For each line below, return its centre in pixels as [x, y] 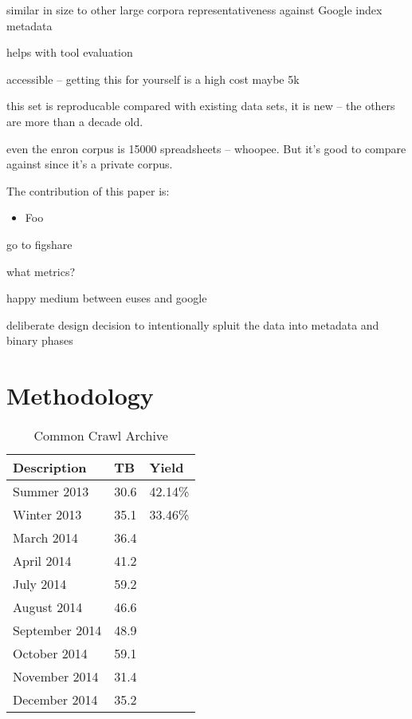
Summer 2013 [51, 492]
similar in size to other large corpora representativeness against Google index [194, 10]
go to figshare [39, 244]
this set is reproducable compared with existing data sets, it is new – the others [201, 106]
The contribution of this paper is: [88, 190]
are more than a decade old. [75, 121]
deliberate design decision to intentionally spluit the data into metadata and [193, 324]
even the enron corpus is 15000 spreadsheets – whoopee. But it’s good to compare [206, 148]
